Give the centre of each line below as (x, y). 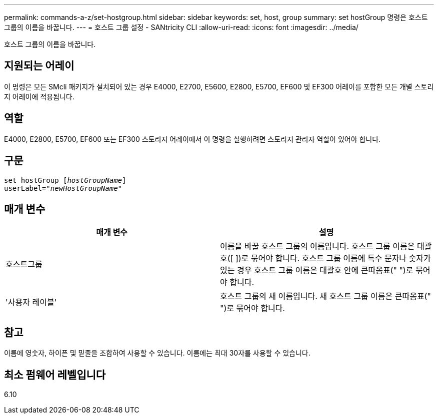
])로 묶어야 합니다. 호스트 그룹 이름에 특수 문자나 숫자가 (333, 258)
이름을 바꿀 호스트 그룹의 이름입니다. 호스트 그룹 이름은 (317, 246)
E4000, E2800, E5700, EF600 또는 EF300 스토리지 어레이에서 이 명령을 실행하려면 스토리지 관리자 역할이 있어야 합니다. (192, 139)
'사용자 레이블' (31, 302)
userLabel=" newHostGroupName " (63, 188)
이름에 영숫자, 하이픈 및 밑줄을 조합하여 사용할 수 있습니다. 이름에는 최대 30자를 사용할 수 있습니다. (157, 353)
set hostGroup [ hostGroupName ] (65, 180)
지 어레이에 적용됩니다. (39, 96)
